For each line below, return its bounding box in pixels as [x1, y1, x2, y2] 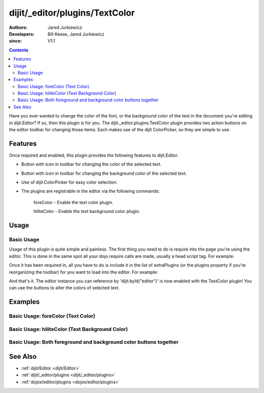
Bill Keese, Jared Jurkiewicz [47, 31, 105, 37]
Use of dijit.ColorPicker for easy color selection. [21, 179, 118, 185]
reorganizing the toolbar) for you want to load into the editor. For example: [9, 269, 158, 275]
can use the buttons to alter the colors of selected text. [9, 285, 120, 291]
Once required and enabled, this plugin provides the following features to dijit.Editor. [9, 152, 178, 158]
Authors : [9, 24, 28, 30]
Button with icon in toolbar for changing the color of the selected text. [21, 162, 162, 167]
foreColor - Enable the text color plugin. [33, 199, 113, 205]
